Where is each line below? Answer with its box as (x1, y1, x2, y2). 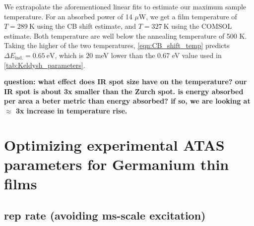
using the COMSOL (171, 21, 232, 31)
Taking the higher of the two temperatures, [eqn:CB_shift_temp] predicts (4, 40, 230, 51)
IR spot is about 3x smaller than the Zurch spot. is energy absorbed (4, 86, 244, 96)
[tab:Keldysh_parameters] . (4, 59, 85, 70)
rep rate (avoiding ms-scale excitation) (4, 207, 206, 223)
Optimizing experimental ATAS (4, 134, 225, 155)
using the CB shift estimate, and (37, 21, 136, 31)
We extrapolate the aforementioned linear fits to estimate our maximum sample (4, 1, 247, 11)
